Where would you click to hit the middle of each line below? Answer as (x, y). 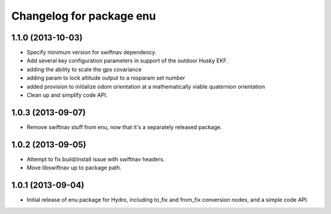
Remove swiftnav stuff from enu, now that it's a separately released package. (124, 127)
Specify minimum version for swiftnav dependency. (91, 53)
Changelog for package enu (84, 16)
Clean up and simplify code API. (67, 95)
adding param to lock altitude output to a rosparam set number (106, 78)
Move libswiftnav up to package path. (74, 168)
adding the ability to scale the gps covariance (84, 69)
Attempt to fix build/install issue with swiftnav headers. (96, 159)
